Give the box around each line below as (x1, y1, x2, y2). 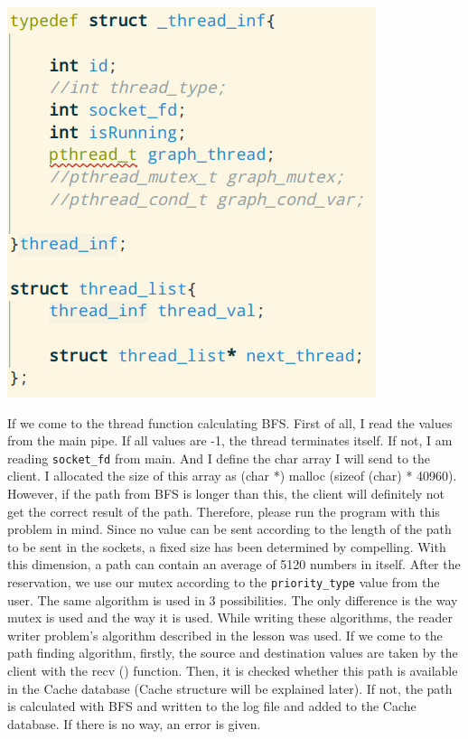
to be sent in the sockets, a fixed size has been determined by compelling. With (7, 537, 446, 556)
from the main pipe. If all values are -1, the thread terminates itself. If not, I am (7, 431, 453, 450)
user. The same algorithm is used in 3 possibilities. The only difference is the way (7, 590, 458, 609)
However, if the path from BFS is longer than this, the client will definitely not (7, 484, 445, 503)
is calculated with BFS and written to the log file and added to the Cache (7, 697, 417, 716)
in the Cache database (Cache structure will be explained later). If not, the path (7, 678, 453, 697)
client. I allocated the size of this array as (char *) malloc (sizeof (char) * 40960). (7, 466, 457, 485)
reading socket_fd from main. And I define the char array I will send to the (7, 448, 430, 467)
